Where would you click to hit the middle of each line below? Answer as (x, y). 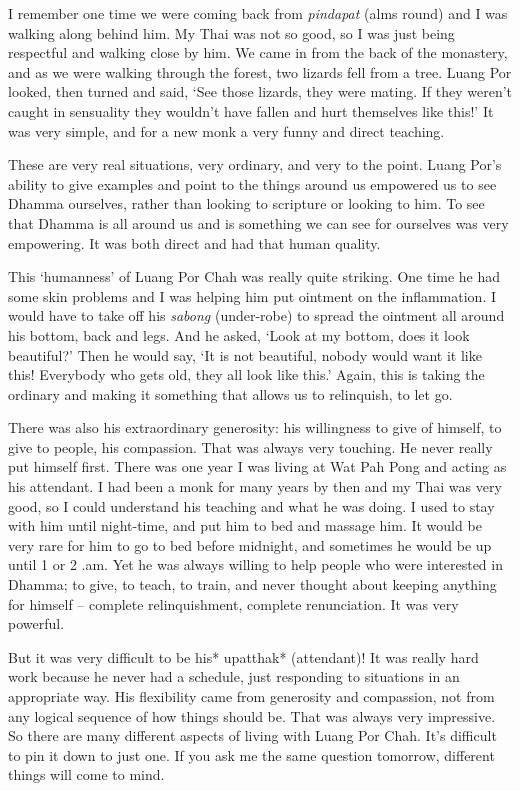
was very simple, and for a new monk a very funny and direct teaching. (226, 130)
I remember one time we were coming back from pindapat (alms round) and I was (258, 13)
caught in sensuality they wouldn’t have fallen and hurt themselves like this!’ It (251, 110)
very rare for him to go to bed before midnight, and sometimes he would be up (250, 544)
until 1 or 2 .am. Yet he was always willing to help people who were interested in (255, 564)
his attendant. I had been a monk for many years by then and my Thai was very (255, 486)
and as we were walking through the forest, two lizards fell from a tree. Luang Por (260, 71)
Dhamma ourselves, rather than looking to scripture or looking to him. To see (246, 203)
